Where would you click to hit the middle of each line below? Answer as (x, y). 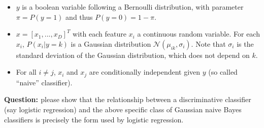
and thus (79, 17)
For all (26, 72)
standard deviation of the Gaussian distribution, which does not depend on (133, 55)
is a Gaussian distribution (111, 43)
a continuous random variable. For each (199, 34)
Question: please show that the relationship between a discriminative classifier (128, 99)
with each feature (100, 34)
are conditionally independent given (145, 72)
